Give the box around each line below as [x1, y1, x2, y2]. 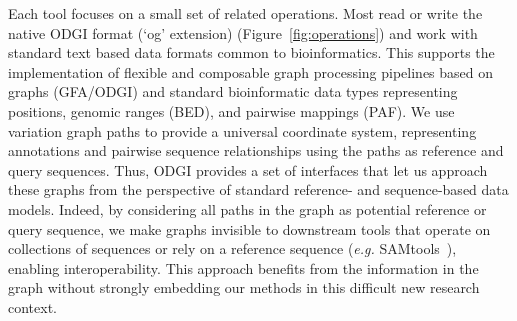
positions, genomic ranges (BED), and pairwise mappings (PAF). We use [8, 100, 455, 121]
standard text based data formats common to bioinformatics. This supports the [8, 42, 495, 63]
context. [8, 296, 57, 317]
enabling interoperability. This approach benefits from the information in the [8, 257, 479, 278]
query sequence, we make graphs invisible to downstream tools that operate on [8, 218, 491, 239]
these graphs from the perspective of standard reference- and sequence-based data [8, 179, 509, 200]
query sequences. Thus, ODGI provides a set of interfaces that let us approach [8, 159, 488, 180]
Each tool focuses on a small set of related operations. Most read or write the [8, 3, 483, 23]
